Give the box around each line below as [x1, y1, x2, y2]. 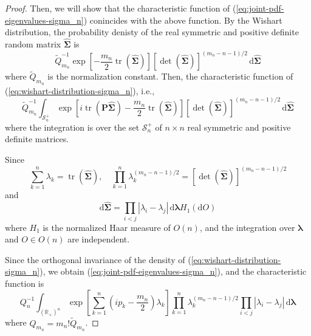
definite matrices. [5, 132, 69, 145]
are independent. [67, 233, 130, 245]
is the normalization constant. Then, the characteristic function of [47, 70, 293, 83]
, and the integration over [199, 221, 295, 233]
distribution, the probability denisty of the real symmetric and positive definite [5, 26, 299, 38]
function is [5, 276, 44, 289]
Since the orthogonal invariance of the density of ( [5, 253, 191, 266]
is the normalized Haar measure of [43, 221, 171, 233]
